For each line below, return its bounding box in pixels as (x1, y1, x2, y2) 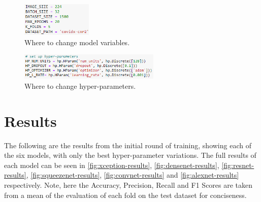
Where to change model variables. (24, 37, 130, 47)
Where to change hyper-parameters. (24, 80, 136, 91)
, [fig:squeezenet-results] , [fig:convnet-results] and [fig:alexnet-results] (26, 170, 239, 180)
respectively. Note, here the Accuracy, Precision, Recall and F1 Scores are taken (4, 180, 253, 190)
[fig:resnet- (221, 159, 254, 170)
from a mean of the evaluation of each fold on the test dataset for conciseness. (4, 189, 247, 200)
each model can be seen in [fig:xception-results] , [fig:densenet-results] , (4, 159, 219, 170)
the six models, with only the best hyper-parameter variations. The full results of (4, 150, 256, 160)
